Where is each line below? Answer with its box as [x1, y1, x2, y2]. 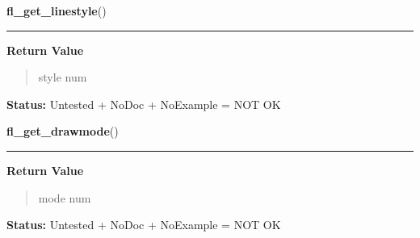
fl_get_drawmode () [6, 123, 119, 140]
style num [38, 69, 87, 86]
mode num [38, 189, 91, 206]
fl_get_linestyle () [6, 2, 107, 19]
